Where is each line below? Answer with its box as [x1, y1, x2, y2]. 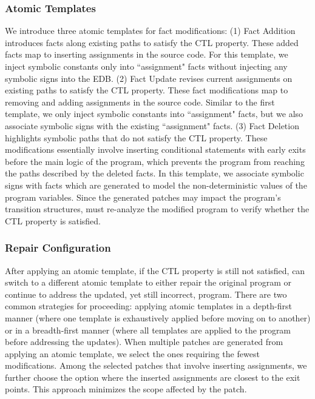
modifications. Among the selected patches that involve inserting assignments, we [5, 359, 307, 372]
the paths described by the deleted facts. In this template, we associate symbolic [5, 167, 304, 179]
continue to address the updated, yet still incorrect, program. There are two [5, 287, 287, 300]
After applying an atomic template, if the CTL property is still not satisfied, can [5, 264, 305, 277]
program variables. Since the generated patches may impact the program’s [5, 190, 281, 203]
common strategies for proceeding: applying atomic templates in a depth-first [5, 300, 292, 312]
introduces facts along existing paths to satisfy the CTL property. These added [5, 36, 299, 49]
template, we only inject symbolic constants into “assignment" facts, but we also [5, 107, 303, 120]
